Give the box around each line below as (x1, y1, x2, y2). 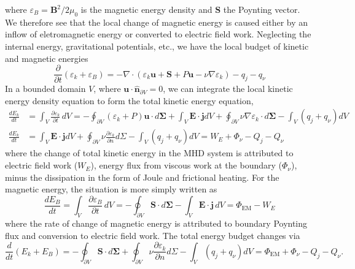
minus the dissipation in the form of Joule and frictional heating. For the (5, 170, 279, 183)
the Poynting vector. (223, 3, 300, 15)
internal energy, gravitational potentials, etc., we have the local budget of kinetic (5, 39, 309, 52)
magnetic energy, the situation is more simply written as (5, 183, 217, 195)
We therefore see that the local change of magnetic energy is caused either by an (5, 15, 308, 28)
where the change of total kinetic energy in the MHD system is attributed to (5, 146, 294, 159)
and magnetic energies (5, 51, 88, 64)
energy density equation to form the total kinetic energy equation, (5, 94, 254, 107)
